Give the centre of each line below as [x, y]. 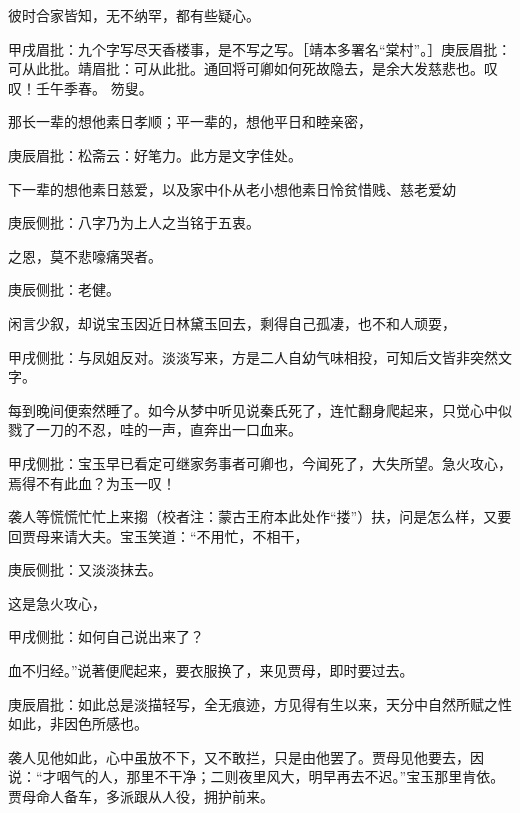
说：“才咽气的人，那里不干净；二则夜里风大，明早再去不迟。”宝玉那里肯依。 [256, 776]
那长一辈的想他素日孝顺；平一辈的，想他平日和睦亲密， [190, 121]
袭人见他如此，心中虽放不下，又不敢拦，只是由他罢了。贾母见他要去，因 [246, 756]
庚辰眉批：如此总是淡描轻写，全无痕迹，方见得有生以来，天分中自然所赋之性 [260, 703]
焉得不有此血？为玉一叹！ [92, 482]
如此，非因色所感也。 [78, 723]
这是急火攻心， [57, 602]
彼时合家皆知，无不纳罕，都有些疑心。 [134, 15]
